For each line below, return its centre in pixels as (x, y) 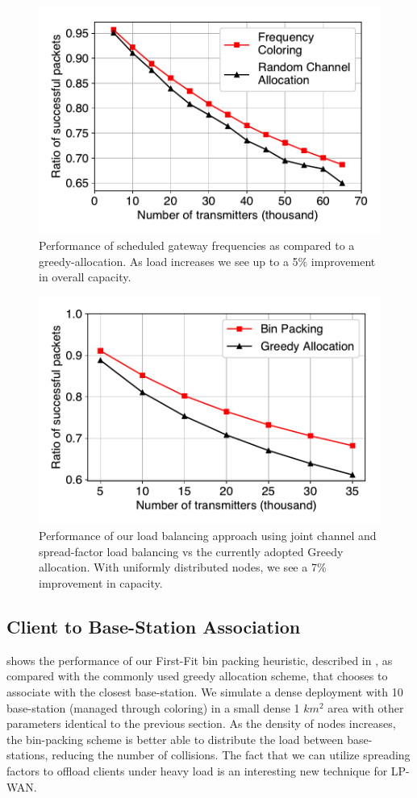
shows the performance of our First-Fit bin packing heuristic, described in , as (200, 660)
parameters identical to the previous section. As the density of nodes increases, (201, 723)
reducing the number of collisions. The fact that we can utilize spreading (231, 755)
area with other (366, 707)
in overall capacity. (85, 277)
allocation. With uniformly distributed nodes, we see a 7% (183, 567)
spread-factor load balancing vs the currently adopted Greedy (191, 551)
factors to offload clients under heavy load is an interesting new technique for (197, 771)
